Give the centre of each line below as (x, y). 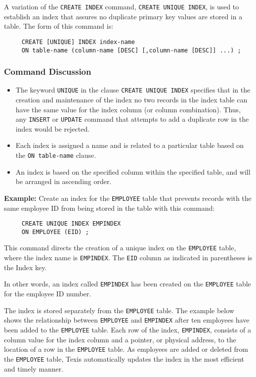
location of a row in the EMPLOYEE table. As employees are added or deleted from (126, 349)
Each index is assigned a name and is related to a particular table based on (129, 145)
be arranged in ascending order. (64, 181)
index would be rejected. (53, 128)
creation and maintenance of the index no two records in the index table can (131, 100)
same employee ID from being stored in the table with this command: (109, 208)
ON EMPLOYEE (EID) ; (55, 232)
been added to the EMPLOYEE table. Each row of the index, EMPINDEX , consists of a (128, 329)
